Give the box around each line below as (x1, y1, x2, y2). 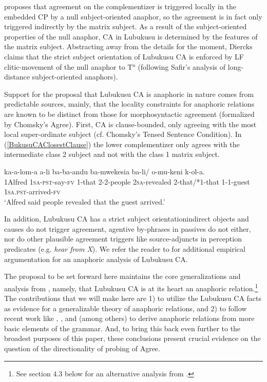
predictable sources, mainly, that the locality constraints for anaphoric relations (4, 98, 255, 109)
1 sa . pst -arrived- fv (4, 186, 61, 197)
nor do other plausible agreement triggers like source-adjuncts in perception (4, 233, 242, 244)
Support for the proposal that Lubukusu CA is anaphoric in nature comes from (4, 88, 254, 99)
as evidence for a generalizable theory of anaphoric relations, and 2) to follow (4, 303, 247, 313)
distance (4, 71, 30, 82)
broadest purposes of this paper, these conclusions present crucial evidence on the (4, 333, 261, 344)
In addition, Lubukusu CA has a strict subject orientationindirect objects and (4, 213, 249, 224)
